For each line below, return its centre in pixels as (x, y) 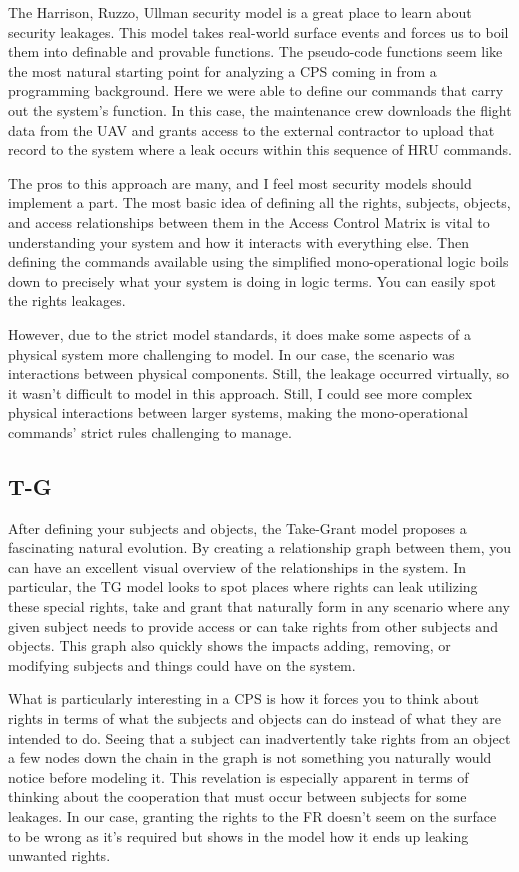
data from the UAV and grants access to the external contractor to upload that (251, 129)
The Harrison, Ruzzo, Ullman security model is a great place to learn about (240, 12)
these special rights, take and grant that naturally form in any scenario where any (259, 606)
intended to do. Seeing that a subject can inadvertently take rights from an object (259, 737)
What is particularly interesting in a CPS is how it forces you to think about (243, 698)
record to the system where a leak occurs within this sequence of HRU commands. (260, 149)
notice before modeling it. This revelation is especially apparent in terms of (238, 776)
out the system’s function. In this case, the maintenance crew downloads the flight (260, 109)
